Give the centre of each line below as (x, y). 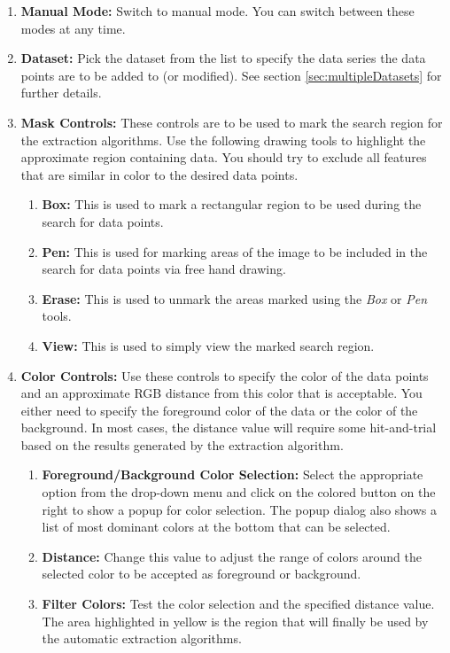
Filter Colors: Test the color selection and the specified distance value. (238, 604)
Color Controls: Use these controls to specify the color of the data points (225, 375)
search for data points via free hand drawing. (164, 269)
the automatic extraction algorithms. (142, 638)
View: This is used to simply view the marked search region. (208, 345)
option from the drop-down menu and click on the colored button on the (239, 492)
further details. (61, 93)
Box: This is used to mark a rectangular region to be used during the (232, 204)
